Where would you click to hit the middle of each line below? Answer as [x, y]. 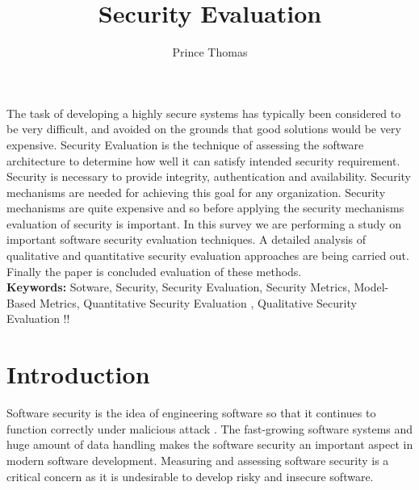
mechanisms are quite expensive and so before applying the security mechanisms [205, 208]
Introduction [78, 374]
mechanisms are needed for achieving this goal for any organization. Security [196, 192]
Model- [371, 287]
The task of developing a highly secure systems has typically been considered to [204, 113]
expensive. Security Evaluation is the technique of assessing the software [185, 144]
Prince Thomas [210, 52]
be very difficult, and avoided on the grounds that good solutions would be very [204, 129]
